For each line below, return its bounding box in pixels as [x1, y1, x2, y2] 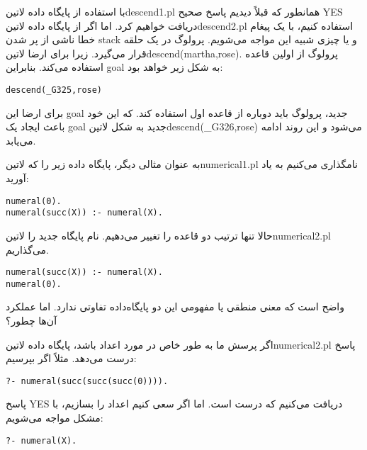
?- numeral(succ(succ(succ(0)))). [6, 376, 169, 386]
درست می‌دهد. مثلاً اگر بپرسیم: [6, 351, 137, 366]
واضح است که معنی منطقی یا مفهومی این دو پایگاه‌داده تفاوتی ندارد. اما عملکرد [6, 299, 344, 314]
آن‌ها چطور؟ [6, 313, 57, 327]
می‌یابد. [6, 133, 36, 147]
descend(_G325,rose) [6, 84, 103, 95]
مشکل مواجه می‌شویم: [6, 410, 103, 425]
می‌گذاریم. [6, 242, 49, 257]
